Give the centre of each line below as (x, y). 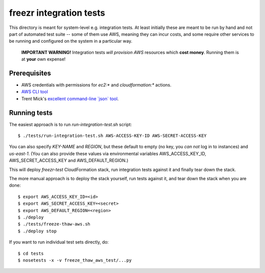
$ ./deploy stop (37, 231)
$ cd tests (31, 253)
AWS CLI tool (35, 92)
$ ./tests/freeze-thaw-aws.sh (54, 224)
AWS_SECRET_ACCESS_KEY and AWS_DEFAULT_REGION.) (69, 161)
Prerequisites (30, 73)
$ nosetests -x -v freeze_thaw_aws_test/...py (75, 260)
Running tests (31, 113)
